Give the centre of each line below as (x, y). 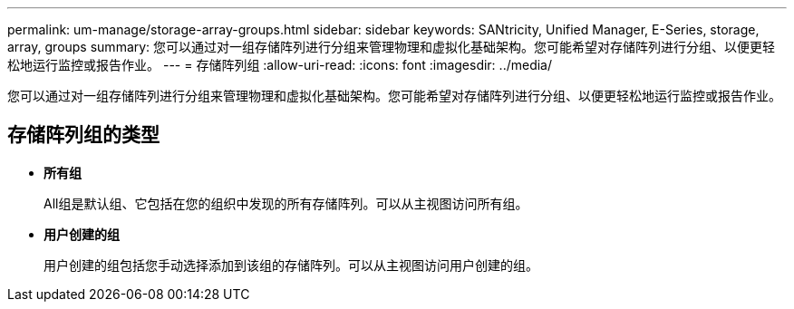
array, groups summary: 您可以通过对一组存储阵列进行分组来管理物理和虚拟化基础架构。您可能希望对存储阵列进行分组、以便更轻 (392, 47)
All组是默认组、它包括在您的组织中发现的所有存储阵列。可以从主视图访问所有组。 (286, 203)
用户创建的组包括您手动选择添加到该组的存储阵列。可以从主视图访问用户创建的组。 (291, 265)
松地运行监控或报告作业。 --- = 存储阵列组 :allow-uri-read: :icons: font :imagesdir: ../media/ (280, 65)
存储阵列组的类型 (83, 135)
